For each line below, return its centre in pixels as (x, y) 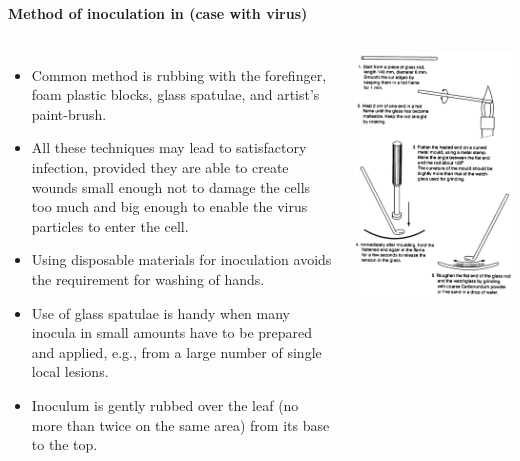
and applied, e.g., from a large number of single (176, 351)
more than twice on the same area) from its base (180, 424)
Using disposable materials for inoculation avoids (181, 259)
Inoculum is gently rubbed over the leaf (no (165, 404)
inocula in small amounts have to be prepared (172, 332)
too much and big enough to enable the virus (169, 206)
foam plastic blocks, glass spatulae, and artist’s (175, 94)
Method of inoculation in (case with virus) (158, 13)
